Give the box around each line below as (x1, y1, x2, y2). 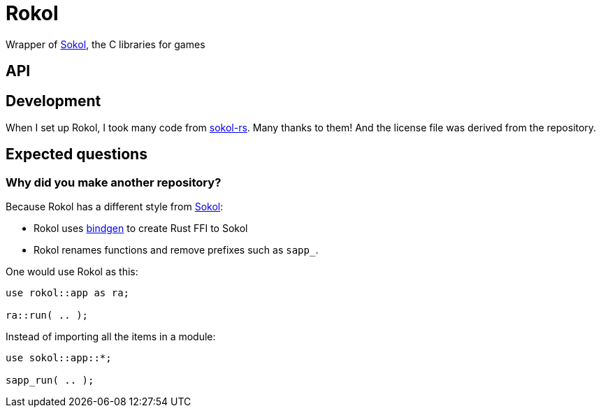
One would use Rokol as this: (6, 266, 138, 278)
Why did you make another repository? (6, 175, 222, 189)
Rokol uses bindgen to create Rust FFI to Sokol (34, 222, 248, 235)
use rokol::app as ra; (6, 287, 130, 299)
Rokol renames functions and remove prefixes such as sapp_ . (34, 244, 319, 256)
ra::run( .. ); (6, 310, 89, 321)
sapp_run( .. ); (6, 375, 94, 386)
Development (6, 92, 101, 110)
